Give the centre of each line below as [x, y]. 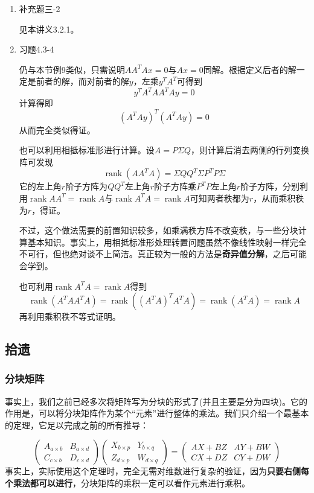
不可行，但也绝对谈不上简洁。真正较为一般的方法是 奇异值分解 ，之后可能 [163, 254]
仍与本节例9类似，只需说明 [72, 69]
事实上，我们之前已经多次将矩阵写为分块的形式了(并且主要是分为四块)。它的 [156, 401]
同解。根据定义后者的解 [250, 69]
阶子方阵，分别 [270, 186]
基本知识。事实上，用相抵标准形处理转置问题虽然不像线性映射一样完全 [167, 242]
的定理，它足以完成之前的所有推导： [77, 425]
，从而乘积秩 [279, 198]
